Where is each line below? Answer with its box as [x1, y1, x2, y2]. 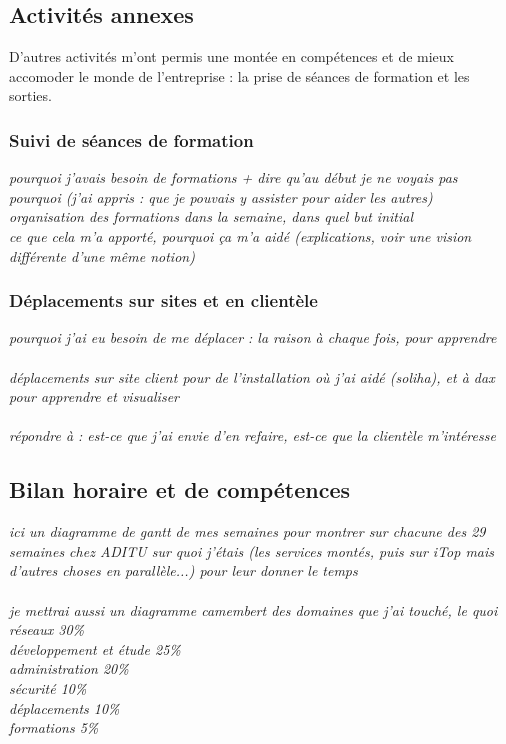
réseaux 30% [9, 619, 85, 640]
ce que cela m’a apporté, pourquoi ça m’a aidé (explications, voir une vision [9, 225, 472, 246]
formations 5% [9, 717, 99, 738]
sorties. [9, 85, 52, 106]
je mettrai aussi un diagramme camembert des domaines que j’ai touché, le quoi [9, 599, 498, 620]
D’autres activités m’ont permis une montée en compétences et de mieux [9, 46, 455, 67]
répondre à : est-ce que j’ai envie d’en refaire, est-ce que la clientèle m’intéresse [9, 425, 496, 446]
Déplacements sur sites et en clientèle [9, 288, 318, 313]
